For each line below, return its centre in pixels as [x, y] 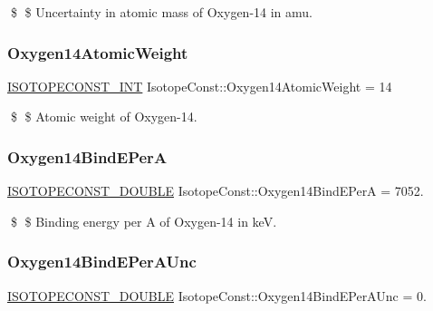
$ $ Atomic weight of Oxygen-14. [104, 117]
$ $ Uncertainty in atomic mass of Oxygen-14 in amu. [162, 12]
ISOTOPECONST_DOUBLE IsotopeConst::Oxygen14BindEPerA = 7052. [216, 191]
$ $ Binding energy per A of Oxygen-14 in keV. [144, 221]
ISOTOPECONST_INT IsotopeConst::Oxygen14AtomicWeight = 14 [200, 86]
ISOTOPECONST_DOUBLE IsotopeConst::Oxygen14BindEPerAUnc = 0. [217, 295]
